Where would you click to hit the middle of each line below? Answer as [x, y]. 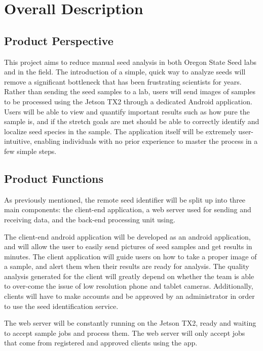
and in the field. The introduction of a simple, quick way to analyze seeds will [125, 72]
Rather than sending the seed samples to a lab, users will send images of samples [130, 91]
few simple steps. [30, 151]
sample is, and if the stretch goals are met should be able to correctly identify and [132, 121]
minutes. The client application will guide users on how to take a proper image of [130, 256]
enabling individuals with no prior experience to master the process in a [146, 141]
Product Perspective [59, 40]
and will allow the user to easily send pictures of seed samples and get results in [128, 246]
